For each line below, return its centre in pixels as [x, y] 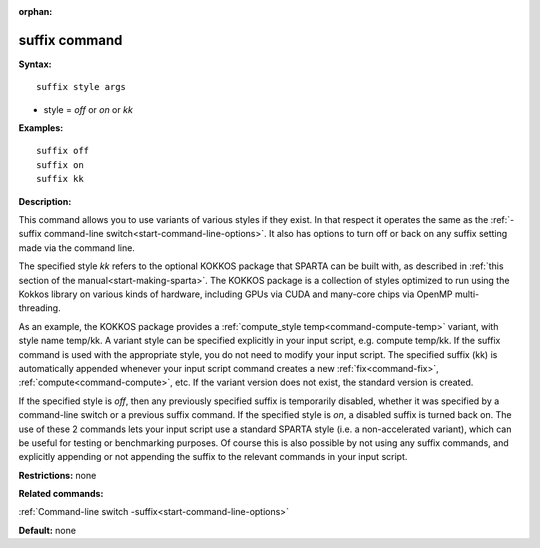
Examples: [41, 128]
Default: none [47, 530]
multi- [467, 294]
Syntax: [35, 64]
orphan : [35, 11]
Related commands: [61, 494]
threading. [39, 308]
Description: [45, 201]
